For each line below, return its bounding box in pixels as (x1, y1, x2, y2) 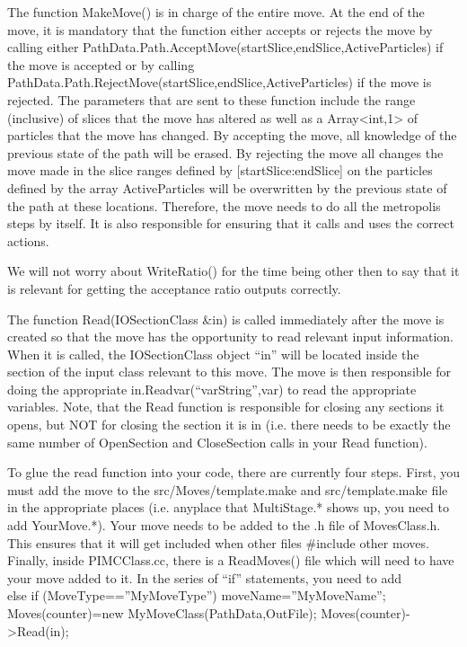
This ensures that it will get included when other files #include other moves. (7, 533, 429, 552)
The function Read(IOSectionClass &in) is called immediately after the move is (7, 309, 445, 328)
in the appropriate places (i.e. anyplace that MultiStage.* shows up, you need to (7, 498, 449, 517)
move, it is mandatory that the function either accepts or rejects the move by (7, 20, 433, 39)
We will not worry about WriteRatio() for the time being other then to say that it (7, 261, 460, 280)
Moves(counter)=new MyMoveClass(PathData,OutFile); (7, 604, 317, 622)
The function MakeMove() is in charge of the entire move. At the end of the (7, 3, 425, 21)
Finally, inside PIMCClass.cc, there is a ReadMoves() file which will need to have (7, 551, 454, 570)
